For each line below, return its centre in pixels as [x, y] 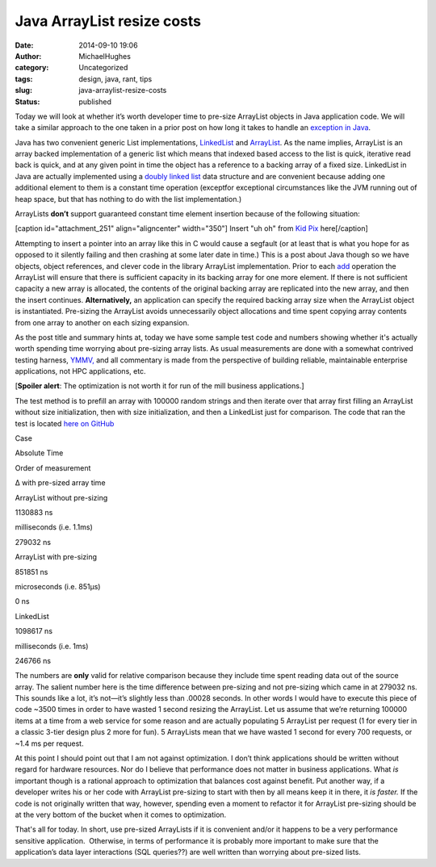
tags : [24, 79]
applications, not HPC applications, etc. [80, 371]
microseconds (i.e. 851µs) [58, 586]
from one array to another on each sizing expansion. [102, 322]
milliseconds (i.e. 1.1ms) [54, 527]
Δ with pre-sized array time [60, 483]
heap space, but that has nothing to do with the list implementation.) [128, 199]
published [95, 102]
